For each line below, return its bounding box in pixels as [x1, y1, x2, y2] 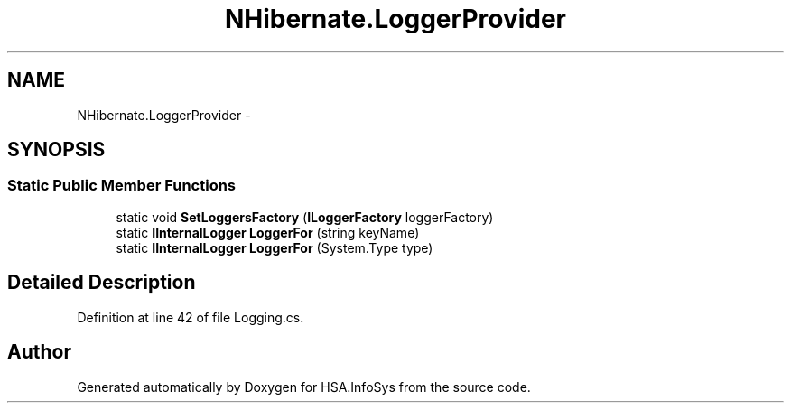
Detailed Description [7, 271, 196, 294]
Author [7, 340, 71, 364]
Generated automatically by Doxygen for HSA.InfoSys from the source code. [77, 378, 531, 395]
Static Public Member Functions [7, 176, 237, 195]
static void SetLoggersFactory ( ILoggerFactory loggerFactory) [116, 209, 494, 225]
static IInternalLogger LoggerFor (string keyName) [116, 224, 420, 240]
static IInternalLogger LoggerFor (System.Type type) [116, 239, 433, 256]
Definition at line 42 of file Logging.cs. [77, 309, 304, 325]
